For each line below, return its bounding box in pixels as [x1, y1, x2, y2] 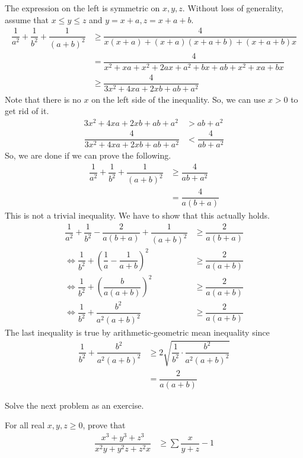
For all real [5, 419, 45, 431]
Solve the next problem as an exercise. [5, 399, 144, 411]
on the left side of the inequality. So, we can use [91, 93, 266, 105]
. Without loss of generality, [182, 2, 283, 14]
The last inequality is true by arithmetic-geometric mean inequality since [5, 326, 270, 339]
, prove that [82, 419, 126, 431]
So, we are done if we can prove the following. [5, 149, 171, 162]
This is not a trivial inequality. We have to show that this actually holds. [5, 209, 270, 222]
